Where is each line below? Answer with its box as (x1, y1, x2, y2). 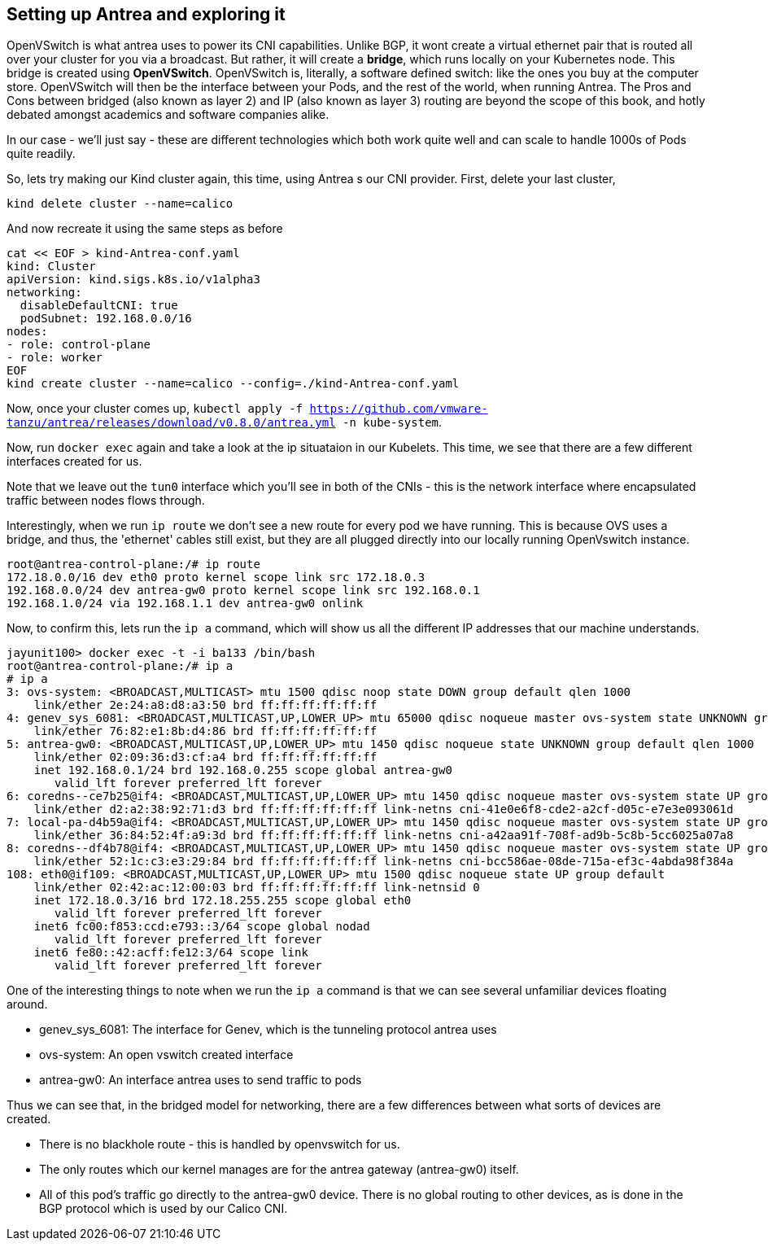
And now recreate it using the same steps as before (7, 221, 283, 236)
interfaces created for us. (7, 454, 142, 469)
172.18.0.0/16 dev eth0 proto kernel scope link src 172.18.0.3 (7, 571, 425, 584)
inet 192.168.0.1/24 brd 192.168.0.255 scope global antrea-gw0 (33, 764, 452, 777)
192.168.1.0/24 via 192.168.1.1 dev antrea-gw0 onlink (7, 597, 364, 610)
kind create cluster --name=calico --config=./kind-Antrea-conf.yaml (7, 377, 460, 391)
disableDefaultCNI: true (20, 299, 178, 313)
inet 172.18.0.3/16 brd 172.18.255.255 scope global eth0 (33, 894, 412, 908)
